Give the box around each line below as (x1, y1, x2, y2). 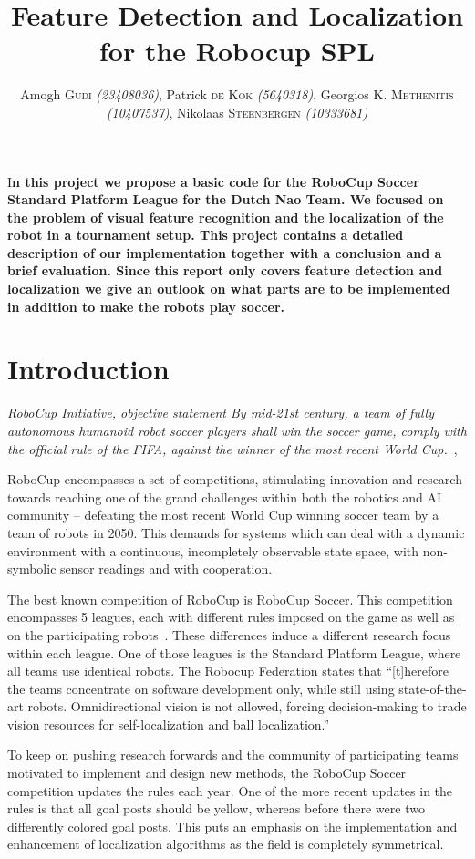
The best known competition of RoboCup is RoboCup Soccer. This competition (7, 589, 453, 608)
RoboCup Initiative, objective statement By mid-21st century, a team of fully (7, 403, 434, 422)
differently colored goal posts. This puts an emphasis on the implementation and (7, 816, 458, 835)
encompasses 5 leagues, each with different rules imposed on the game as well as (7, 607, 455, 626)
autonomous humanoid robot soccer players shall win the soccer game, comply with (7, 420, 467, 440)
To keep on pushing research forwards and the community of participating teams (7, 745, 459, 764)
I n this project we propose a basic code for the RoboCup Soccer (7, 171, 419, 191)
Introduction (7, 350, 170, 388)
